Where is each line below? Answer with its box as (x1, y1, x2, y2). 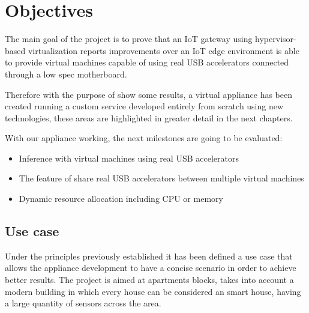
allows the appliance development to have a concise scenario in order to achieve (5, 261, 296, 274)
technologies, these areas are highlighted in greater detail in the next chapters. (5, 111, 293, 124)
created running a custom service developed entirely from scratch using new (5, 100, 284, 112)
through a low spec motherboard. (5, 67, 127, 80)
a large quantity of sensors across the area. (5, 297, 161, 309)
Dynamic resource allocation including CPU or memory (19, 192, 223, 205)
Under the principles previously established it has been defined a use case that (5, 249, 293, 262)
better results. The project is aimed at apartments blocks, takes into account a (5, 273, 294, 286)
